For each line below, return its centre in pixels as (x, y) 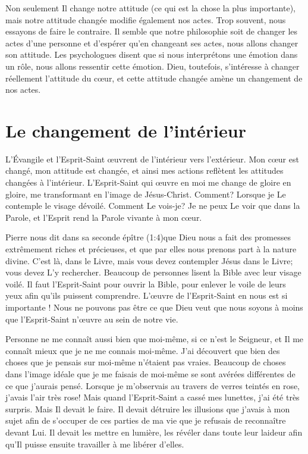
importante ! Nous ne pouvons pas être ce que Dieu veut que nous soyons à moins (154, 307)
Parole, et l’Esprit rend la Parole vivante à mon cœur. (104, 217)
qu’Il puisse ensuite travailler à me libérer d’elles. (95, 444)
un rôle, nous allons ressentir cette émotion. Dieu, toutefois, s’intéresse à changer (153, 66)
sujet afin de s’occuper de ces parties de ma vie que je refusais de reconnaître (146, 420)
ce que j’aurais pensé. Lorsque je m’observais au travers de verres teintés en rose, (153, 385)
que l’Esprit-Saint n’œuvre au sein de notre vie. (92, 319)
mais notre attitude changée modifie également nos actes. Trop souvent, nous (146, 19)
